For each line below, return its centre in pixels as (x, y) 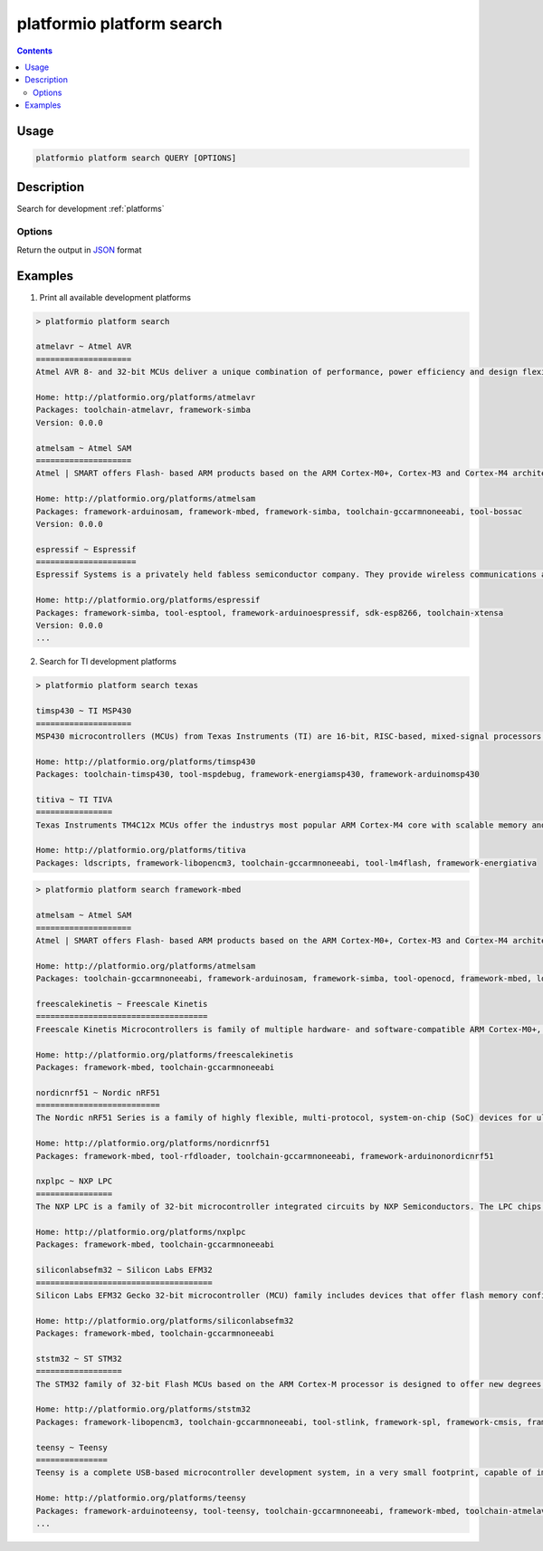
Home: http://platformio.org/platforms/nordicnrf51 (153, 1144)
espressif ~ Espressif (86, 549)
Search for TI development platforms (108, 662)
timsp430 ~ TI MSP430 (84, 711)
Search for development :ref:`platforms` (90, 208)
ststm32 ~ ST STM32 (79, 1359)
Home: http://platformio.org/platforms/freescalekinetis (165, 1054)
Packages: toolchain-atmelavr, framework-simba (143, 410)
